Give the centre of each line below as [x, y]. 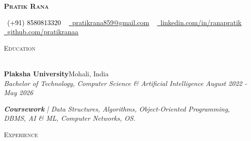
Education [20, 48]
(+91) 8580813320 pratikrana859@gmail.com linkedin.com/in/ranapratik [124, 22]
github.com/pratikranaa [43, 32]
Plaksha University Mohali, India [56, 73]
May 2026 [19, 92]
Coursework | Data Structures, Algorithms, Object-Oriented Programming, [117, 108]
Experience [21, 134]
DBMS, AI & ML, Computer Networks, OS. [70, 118]
